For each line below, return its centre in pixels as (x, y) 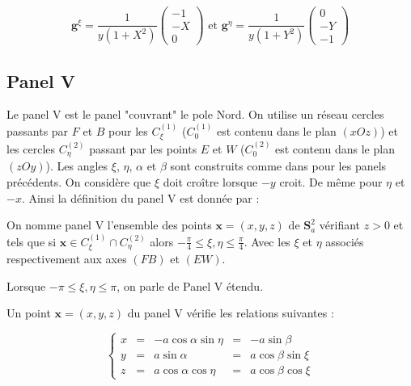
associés (345, 241)
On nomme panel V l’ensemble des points (109, 225)
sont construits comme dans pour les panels (278, 166)
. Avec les (267, 241)
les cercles (31, 149)
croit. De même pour (331, 182)
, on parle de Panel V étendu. (190, 285)
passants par (38, 130)
